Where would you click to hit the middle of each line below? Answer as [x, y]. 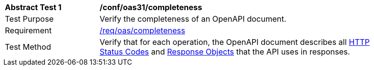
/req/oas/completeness [143, 30]
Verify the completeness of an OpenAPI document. [193, 19]
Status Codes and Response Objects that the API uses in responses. [225, 52]
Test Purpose [29, 19]
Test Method [28, 47]
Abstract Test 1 [33, 7]
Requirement [28, 30]
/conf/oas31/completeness [151, 7]
